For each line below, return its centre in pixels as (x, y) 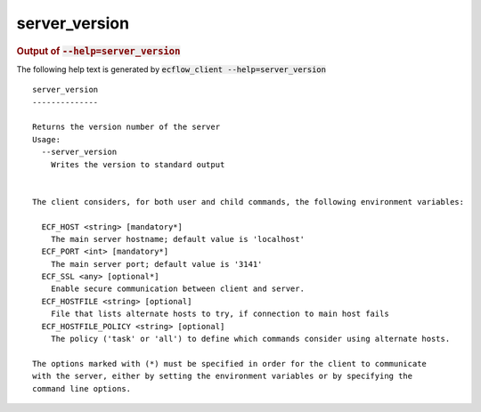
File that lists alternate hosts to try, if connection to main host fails (220, 314)
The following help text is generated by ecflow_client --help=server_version (171, 69)
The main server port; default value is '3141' (156, 264)
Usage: (47, 139)
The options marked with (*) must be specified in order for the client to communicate (230, 364)
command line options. (82, 388)
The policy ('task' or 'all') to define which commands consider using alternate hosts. (250, 339)
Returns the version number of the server (126, 127)
